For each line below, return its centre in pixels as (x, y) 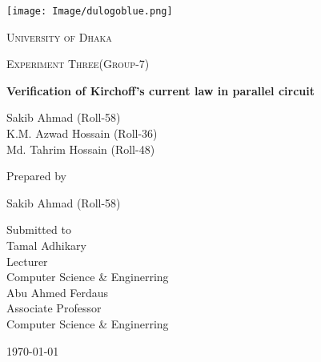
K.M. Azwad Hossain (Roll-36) (82, 133)
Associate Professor (54, 308)
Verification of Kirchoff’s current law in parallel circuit (161, 90)
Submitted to (39, 229)
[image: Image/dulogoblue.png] (90, 11)
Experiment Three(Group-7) (78, 64)
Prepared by (36, 176)
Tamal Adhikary (47, 245)
